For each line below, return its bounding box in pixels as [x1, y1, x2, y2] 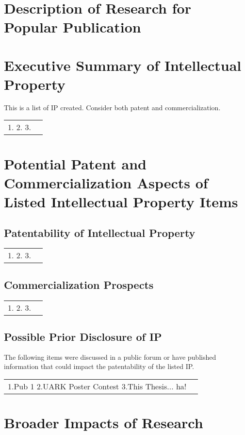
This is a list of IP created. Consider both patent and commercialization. [4, 102, 221, 112]
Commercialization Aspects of [4, 172, 208, 192]
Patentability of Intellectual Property [4, 225, 196, 240]
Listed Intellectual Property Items [4, 192, 238, 212]
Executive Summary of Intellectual [4, 55, 242, 75]
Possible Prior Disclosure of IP [4, 329, 162, 344]
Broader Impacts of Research [4, 413, 203, 433]
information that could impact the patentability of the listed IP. [4, 361, 194, 371]
